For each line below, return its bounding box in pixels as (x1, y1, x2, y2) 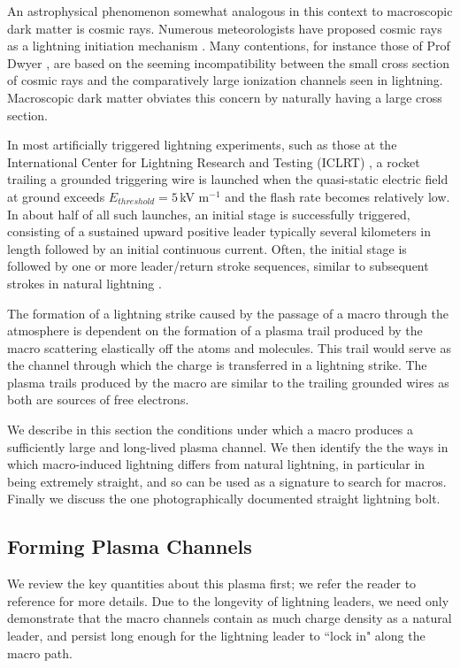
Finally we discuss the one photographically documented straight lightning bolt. (7, 489, 441, 508)
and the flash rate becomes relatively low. (225, 187, 450, 205)
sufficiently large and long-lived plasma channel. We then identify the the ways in (7, 437, 448, 456)
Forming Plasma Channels (7, 533, 252, 560)
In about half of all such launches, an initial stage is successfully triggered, (7, 204, 410, 223)
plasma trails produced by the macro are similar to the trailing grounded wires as (7, 372, 449, 391)
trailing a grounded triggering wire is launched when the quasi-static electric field (7, 170, 448, 188)
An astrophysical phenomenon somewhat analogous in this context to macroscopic (7, 2, 453, 19)
